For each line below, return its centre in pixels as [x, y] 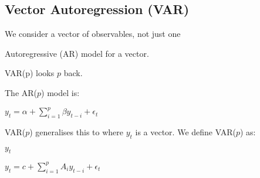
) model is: [60, 92]
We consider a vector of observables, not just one [93, 34]
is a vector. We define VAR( [185, 131]
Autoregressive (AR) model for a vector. [77, 53]
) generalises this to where [76, 131]
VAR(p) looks [30, 73]
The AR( [21, 92]
